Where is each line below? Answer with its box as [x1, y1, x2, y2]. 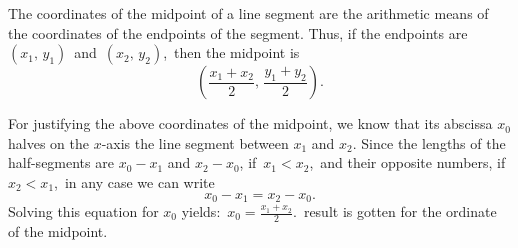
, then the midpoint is [163, 42, 300, 63]
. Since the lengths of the [352, 132, 506, 153]
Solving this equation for [8, 201, 159, 222]
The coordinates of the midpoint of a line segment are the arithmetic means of [8, 3, 489, 23]
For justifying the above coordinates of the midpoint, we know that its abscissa [8, 113, 493, 134]
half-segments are [8, 152, 114, 173]
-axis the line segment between [101, 132, 289, 153]
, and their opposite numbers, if [309, 152, 506, 173]
